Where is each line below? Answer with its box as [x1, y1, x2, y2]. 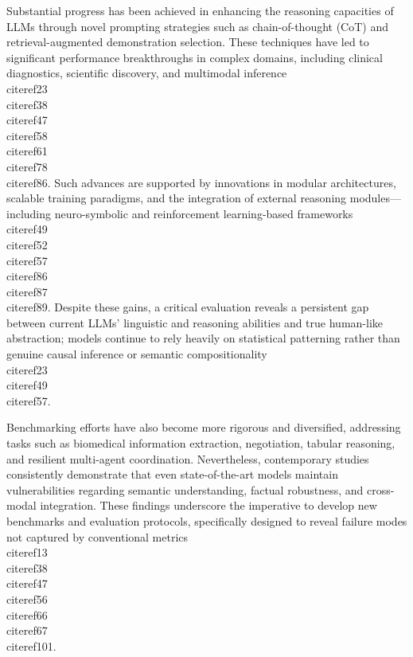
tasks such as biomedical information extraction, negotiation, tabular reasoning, [6, 435, 395, 452]
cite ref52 [6, 236, 48, 252]
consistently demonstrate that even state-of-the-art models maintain [6, 466, 338, 483]
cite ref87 [6, 283, 48, 299]
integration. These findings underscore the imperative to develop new [40, 497, 377, 514]
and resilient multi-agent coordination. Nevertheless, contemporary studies [6, 450, 369, 467]
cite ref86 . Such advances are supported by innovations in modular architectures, [6, 174, 396, 190]
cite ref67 [6, 622, 48, 639]
